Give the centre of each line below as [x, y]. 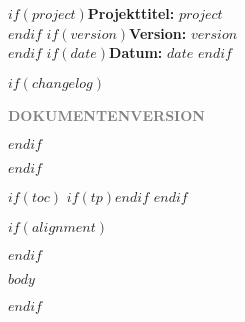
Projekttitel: [131, 13]
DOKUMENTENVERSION [106, 114]
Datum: [136, 52]
